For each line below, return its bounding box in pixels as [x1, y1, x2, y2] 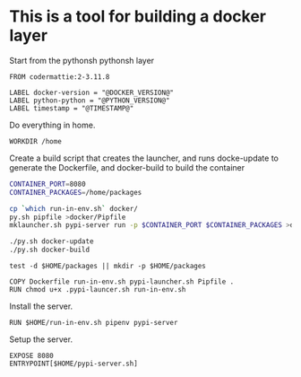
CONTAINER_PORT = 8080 [9, 180, 87, 188]
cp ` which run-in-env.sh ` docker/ [9, 204, 139, 213]
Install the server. [9, 301, 73, 311]
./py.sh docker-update [9, 237, 94, 246]
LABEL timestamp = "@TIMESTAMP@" [9, 103, 134, 113]
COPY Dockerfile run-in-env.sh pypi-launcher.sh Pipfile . [9, 277, 235, 286]
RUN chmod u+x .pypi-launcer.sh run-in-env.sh [9, 285, 186, 294]
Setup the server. [9, 334, 73, 345]
